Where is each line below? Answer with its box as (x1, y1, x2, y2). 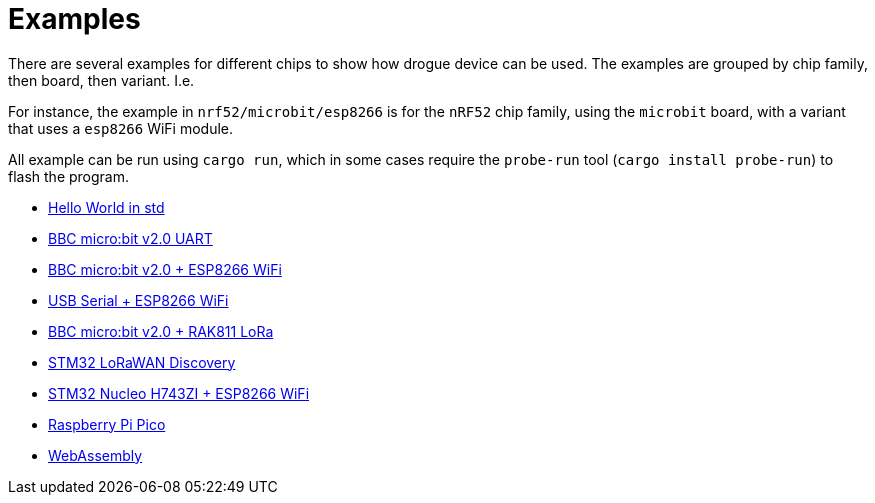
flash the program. (8, 167, 130, 185)
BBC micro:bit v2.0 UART (48, 229, 213, 247)
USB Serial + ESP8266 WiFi (48, 291, 229, 309)
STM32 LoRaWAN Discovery (48, 353, 236, 371)
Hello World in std (48, 198, 165, 216)
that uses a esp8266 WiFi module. (8, 119, 234, 137)
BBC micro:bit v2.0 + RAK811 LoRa (48, 322, 274, 340)
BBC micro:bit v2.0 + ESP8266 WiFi (48, 260, 282, 278)
